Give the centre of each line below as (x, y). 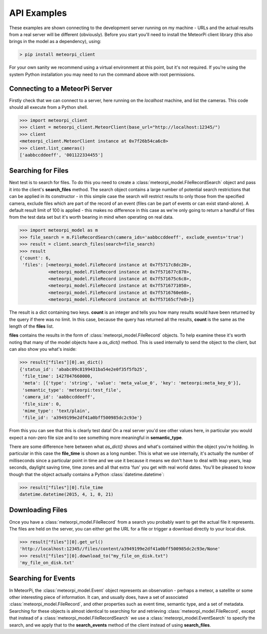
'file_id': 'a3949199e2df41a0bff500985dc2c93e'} (82, 418)
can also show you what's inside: (43, 349)
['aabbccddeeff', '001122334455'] (61, 155)
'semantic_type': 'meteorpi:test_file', (72, 390)
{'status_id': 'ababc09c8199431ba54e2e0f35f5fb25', (84, 369)
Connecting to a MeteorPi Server (61, 88)
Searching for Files (39, 171)
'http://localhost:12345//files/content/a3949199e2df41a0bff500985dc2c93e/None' (120, 549)
